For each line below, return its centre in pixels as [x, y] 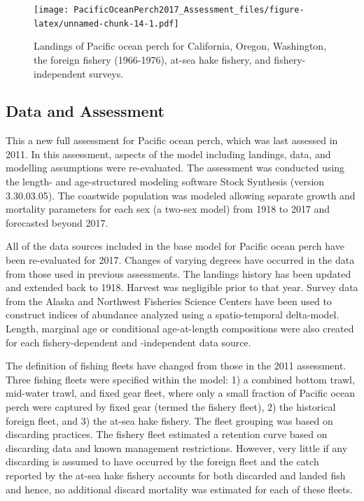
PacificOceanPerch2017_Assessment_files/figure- [189, 10]
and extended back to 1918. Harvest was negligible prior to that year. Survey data [182, 287]
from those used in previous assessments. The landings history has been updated [178, 273]
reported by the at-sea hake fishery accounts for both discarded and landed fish [176, 475]
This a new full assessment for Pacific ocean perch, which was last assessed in [172, 140]
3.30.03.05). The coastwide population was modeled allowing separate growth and [181, 195]
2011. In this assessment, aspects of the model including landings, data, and [168, 154]
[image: [51, 10]
